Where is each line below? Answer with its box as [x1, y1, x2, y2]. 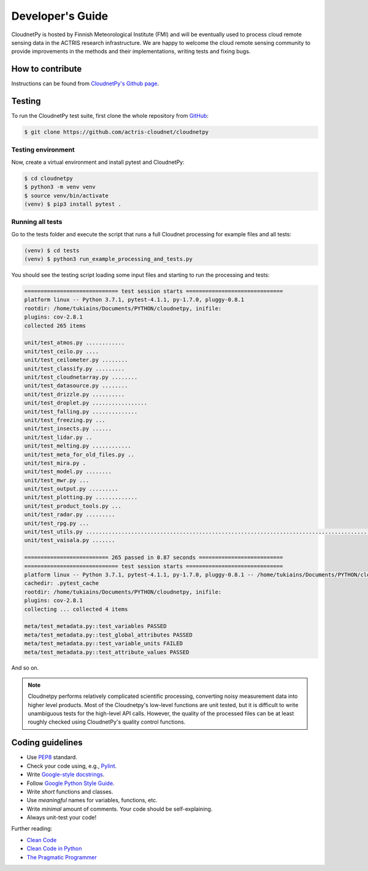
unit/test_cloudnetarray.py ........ [24, 374, 138, 381]
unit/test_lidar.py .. [24, 433, 93, 441]
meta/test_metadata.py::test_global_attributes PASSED [24, 631, 193, 638]
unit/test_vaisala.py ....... [24, 537, 115, 544]
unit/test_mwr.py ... [24, 476, 90, 484]
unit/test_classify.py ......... [24, 365, 125, 372]
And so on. [11, 664, 39, 672]
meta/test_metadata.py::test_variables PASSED [24, 623, 167, 630]
